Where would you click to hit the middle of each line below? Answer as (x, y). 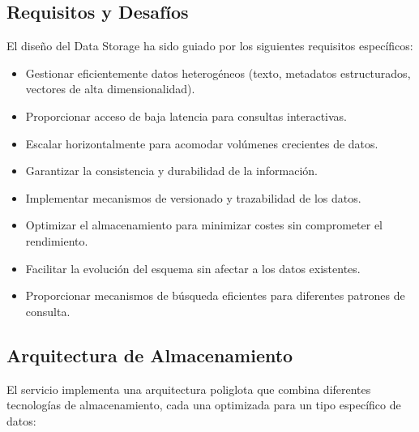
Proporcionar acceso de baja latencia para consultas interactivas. (186, 115)
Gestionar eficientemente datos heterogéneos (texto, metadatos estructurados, (218, 73)
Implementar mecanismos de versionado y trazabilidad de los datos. (193, 197)
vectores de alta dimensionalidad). (110, 89)
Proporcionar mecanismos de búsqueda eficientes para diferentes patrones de (215, 295)
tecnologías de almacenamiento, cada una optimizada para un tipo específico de (204, 405)
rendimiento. (57, 240)
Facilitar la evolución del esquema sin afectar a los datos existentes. (193, 268)
